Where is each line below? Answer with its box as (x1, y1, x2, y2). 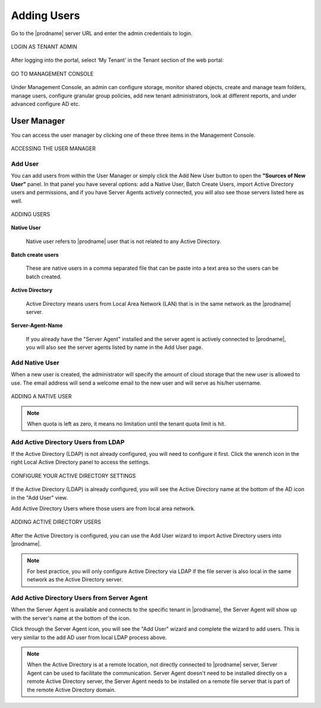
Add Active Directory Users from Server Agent (11, 594, 148, 602)
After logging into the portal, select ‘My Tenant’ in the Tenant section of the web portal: (11, 56, 224, 64)
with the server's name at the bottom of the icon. (11, 614, 131, 621)
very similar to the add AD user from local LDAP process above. (11, 634, 167, 641)
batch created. (26, 273, 62, 280)
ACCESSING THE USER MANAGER (11, 145, 96, 152)
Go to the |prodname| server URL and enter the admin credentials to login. (11, 30, 193, 37)
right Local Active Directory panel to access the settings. (11, 458, 150, 466)
